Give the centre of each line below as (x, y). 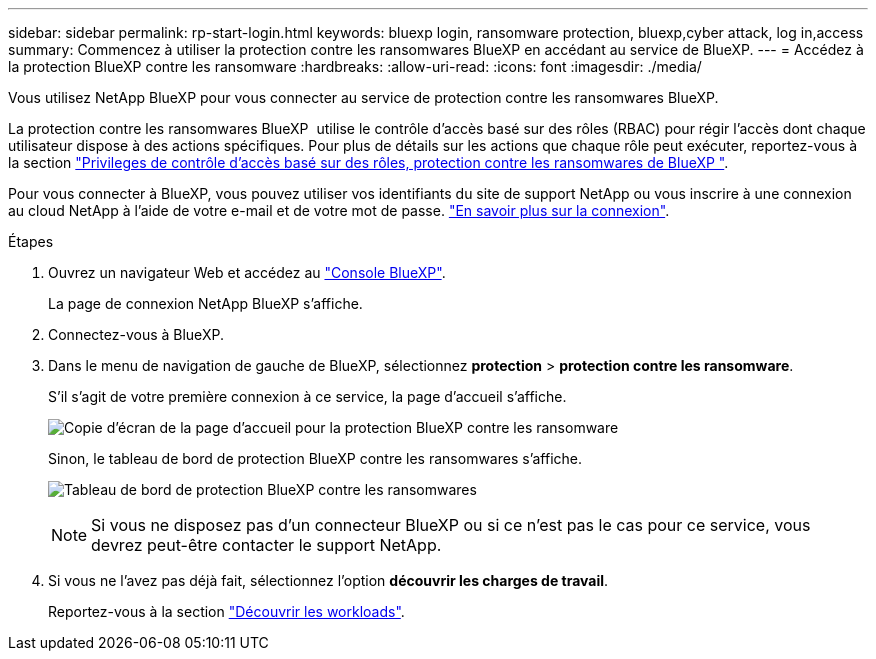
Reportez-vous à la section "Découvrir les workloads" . (226, 611)
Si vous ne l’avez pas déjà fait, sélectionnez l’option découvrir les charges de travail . (328, 580)
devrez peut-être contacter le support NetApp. (266, 545)
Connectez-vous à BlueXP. (136, 334)
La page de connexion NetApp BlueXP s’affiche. (205, 303)
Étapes (31, 241)
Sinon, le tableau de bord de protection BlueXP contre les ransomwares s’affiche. (315, 458)
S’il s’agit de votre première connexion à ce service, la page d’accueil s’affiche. (307, 396)
